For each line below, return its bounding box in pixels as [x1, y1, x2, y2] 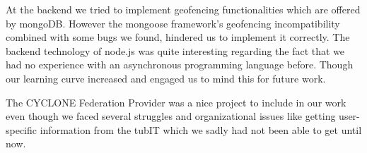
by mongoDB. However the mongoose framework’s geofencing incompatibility [6, 16, 340, 30]
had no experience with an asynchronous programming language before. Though [6, 57, 354, 72]
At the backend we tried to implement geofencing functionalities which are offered [6, 2, 361, 16]
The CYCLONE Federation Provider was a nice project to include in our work [6, 94, 346, 109]
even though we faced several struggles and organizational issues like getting [6, 109, 336, 123]
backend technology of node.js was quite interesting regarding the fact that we [6, 43, 345, 58]
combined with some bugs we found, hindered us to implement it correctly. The [6, 30, 350, 44]
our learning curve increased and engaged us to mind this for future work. [6, 71, 326, 85]
